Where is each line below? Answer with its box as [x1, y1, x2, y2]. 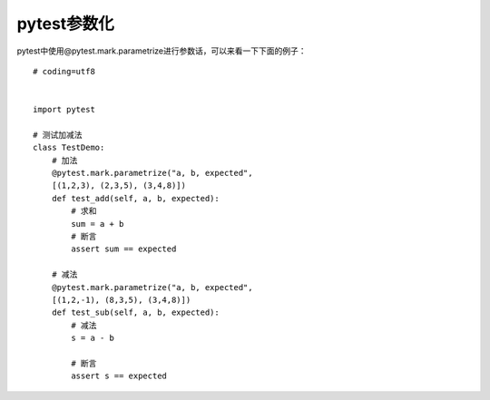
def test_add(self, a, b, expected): [51, 193, 220, 203]
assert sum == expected [71, 244, 177, 254]
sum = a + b [71, 219, 124, 229]
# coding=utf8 [33, 66, 95, 76]
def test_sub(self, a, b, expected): [51, 307, 220, 317]
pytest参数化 [16, 14, 115, 34]
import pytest [33, 104, 95, 115]
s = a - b [71, 333, 115, 344]
